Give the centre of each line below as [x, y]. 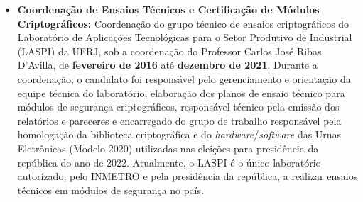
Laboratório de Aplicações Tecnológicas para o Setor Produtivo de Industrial [185, 37]
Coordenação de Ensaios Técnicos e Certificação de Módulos [168, 9]
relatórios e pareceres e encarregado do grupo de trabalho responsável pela [179, 120]
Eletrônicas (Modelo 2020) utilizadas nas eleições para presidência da [168, 148]
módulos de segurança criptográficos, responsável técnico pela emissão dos [178, 107]
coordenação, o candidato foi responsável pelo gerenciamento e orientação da [184, 78]
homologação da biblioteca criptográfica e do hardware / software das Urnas [179, 134]
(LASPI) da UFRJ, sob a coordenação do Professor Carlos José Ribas [169, 51]
